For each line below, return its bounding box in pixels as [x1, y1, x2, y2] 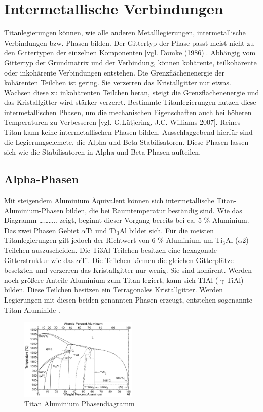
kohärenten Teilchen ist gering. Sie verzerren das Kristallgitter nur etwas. [4, 77, 231, 88]
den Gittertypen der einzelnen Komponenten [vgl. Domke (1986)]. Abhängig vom [4, 47, 256, 58]
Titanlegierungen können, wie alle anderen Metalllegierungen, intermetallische [4, 27, 246, 38]
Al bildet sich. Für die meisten [119, 224, 214, 235]
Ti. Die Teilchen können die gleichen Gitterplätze [81, 254, 234, 265]
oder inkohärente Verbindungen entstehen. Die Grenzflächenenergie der [4, 67, 225, 78]
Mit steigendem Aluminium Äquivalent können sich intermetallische [4, 195, 214, 206]
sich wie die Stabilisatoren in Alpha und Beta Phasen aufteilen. [4, 146, 201, 157]
